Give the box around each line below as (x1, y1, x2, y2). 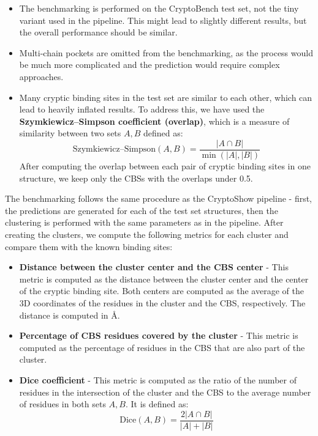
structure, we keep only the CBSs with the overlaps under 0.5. (19, 171, 253, 184)
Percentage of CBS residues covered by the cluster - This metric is (19, 329, 298, 342)
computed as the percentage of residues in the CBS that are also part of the (19, 341, 305, 353)
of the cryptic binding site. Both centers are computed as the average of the (19, 284, 304, 297)
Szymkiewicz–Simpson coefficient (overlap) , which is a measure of (19, 114, 290, 127)
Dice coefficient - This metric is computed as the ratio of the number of (19, 373, 297, 386)
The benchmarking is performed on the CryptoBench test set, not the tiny (19, 2, 299, 14)
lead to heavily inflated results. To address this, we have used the (19, 103, 265, 116)
